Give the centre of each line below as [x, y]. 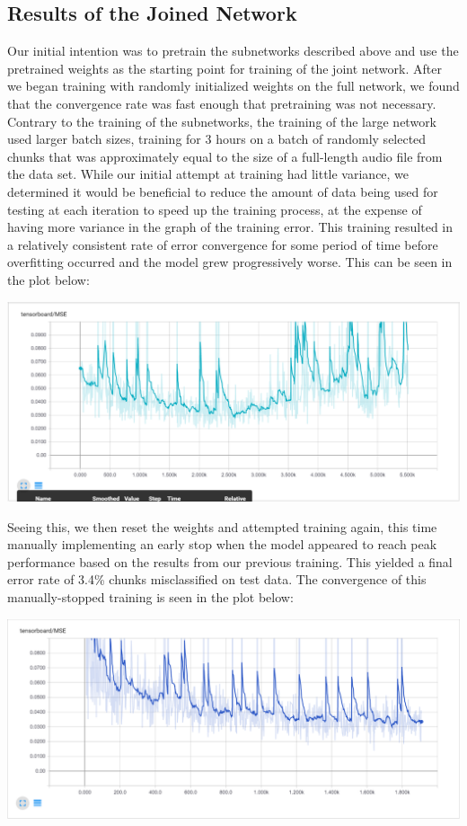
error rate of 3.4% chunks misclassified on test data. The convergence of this [217, 579]
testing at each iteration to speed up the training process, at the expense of [215, 209]
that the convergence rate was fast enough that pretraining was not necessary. [222, 103]
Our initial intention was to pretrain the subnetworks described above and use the [233, 51]
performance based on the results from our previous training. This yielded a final [230, 561]
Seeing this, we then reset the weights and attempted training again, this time [222, 526]
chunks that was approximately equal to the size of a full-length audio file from [225, 156]
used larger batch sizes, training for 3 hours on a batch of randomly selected [217, 139]
